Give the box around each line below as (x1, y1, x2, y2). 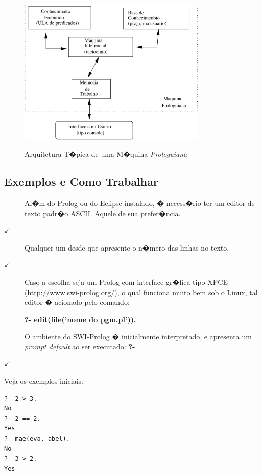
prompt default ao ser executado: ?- (25, 341, 135, 352)
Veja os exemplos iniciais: (4, 376, 83, 386)
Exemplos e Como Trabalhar (4, 174, 158, 190)
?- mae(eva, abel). (4, 435, 70, 443)
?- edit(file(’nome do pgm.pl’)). (25, 314, 136, 324)
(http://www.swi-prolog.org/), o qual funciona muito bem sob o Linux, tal (25, 286, 258, 297)
